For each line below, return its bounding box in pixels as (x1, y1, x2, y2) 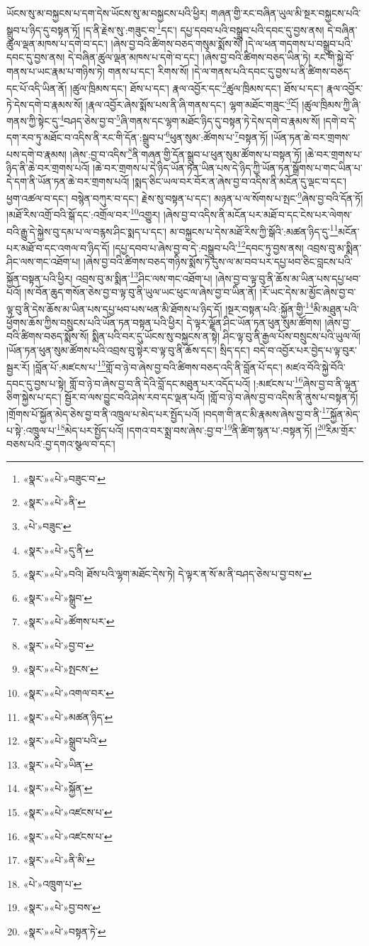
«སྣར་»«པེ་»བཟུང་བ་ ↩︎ (23, 471, 106, 485)
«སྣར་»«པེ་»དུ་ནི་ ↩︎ (23, 542, 94, 557)
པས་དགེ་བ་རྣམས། (6, 146, 67, 161)
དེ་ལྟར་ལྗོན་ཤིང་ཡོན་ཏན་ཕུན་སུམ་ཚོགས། (186, 314, 322, 329)
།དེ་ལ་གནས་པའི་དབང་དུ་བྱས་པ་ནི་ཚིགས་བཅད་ (192, 64, 351, 79)
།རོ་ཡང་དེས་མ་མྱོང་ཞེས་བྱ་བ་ (259, 284, 356, 299)
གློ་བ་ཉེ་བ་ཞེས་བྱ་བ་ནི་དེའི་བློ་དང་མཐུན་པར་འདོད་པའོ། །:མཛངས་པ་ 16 (69, 373, 303, 390)
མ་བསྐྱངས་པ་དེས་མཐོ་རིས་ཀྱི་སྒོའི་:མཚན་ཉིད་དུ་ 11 (169, 221, 339, 238)
